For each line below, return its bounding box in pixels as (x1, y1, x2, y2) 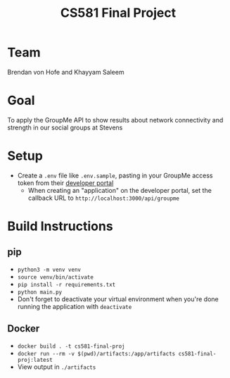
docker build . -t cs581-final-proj (17, 343, 125, 350)
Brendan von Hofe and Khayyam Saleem (7, 68, 124, 76)
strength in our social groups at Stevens (7, 123, 123, 132)
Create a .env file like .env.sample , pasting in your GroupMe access (17, 171, 213, 179)
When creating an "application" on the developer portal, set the (27, 186, 212, 194)
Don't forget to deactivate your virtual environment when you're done (17, 294, 219, 303)
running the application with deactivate (17, 302, 132, 310)
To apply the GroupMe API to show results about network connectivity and (7, 115, 224, 124)
